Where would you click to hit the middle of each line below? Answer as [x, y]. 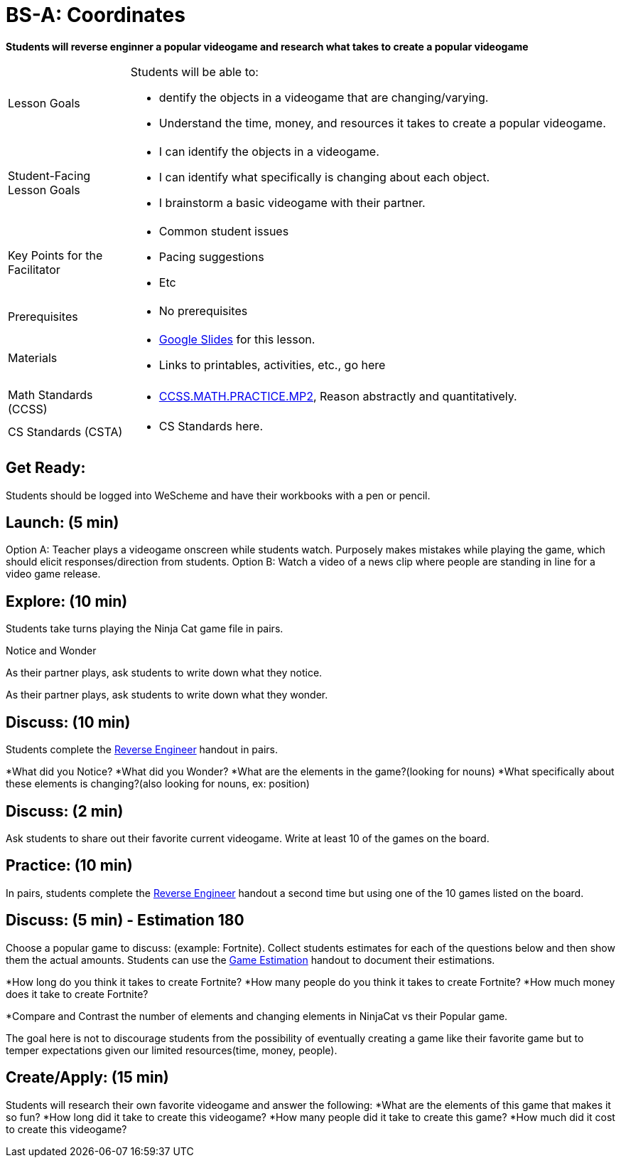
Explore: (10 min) [67, 601]
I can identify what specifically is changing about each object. [324, 177]
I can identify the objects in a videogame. [269, 151]
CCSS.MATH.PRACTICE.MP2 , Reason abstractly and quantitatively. [338, 396]
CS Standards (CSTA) [65, 431]
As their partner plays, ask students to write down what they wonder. [167, 695]
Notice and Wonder [51, 651]
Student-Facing [49, 175]
